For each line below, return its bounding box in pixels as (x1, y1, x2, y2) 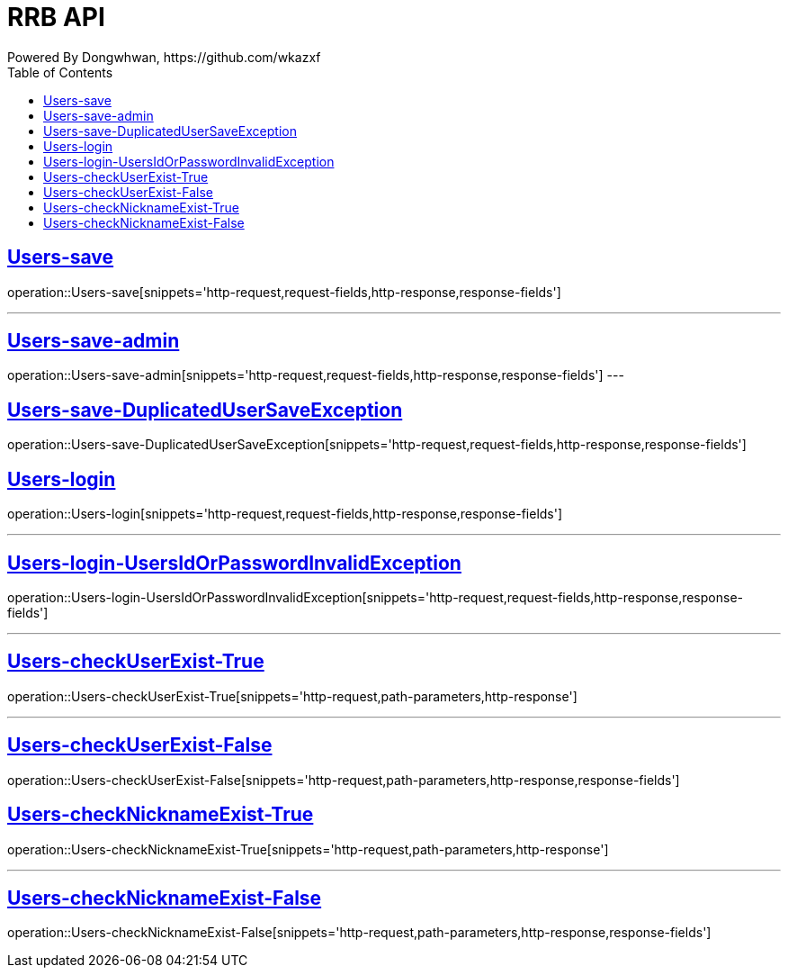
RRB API (7, 2, 105, 32)
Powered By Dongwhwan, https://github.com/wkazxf (7, 49, 321, 65)
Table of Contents (7, 64, 113, 80)
